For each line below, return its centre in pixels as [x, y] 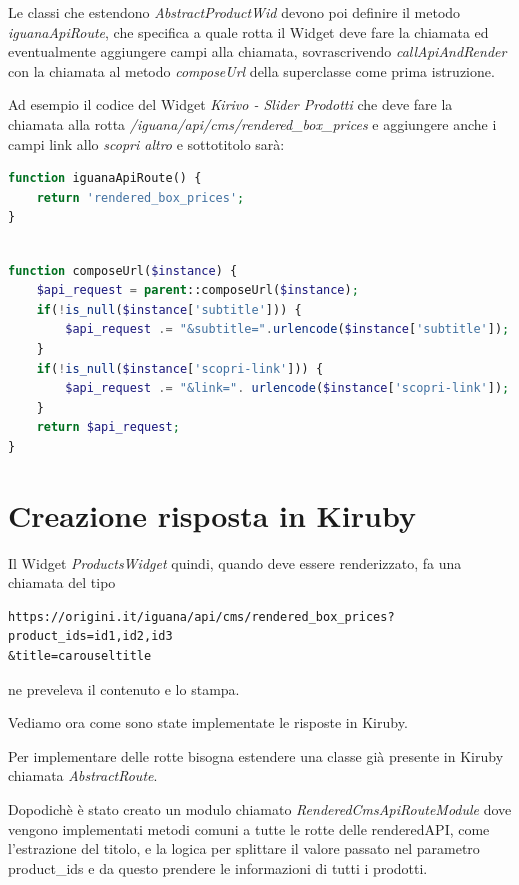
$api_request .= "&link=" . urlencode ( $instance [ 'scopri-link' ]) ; [287, 388]
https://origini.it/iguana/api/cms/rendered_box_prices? [201, 616]
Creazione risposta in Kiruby [212, 514]
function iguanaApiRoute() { [105, 178]
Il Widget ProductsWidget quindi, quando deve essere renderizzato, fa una [235, 562]
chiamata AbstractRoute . [83, 775]
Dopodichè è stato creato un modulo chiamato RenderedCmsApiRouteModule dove [260, 808]
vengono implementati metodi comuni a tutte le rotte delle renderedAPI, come [249, 828]
